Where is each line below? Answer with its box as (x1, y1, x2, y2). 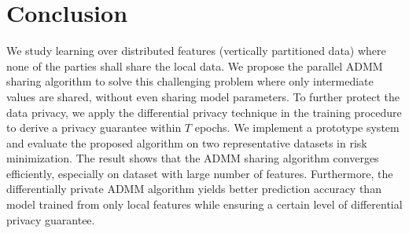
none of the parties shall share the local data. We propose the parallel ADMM (6, 57, 383, 74)
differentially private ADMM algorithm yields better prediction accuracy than (6, 180, 381, 197)
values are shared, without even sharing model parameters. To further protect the (6, 88, 400, 104)
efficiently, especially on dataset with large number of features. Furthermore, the (6, 165, 393, 181)
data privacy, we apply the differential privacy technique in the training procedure (6, 104, 402, 120)
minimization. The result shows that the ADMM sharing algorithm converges (6, 150, 379, 166)
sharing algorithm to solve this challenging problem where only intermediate (6, 73, 374, 89)
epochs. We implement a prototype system (194, 119, 400, 136)
